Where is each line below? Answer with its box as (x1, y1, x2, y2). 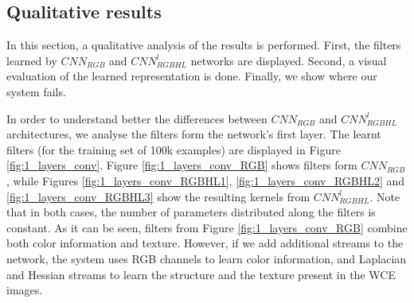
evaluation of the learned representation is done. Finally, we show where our (6, 68, 377, 84)
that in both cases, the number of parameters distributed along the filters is (6, 204, 376, 220)
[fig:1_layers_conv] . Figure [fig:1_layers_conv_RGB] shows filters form (6, 157, 357, 173)
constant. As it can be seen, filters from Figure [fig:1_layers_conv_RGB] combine (6, 219, 408, 235)
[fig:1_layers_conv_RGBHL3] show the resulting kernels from (6, 188, 310, 204)
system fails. (6, 83, 66, 99)
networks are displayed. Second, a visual (190, 52, 387, 68)
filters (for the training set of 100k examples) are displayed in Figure (6, 141, 341, 157)
